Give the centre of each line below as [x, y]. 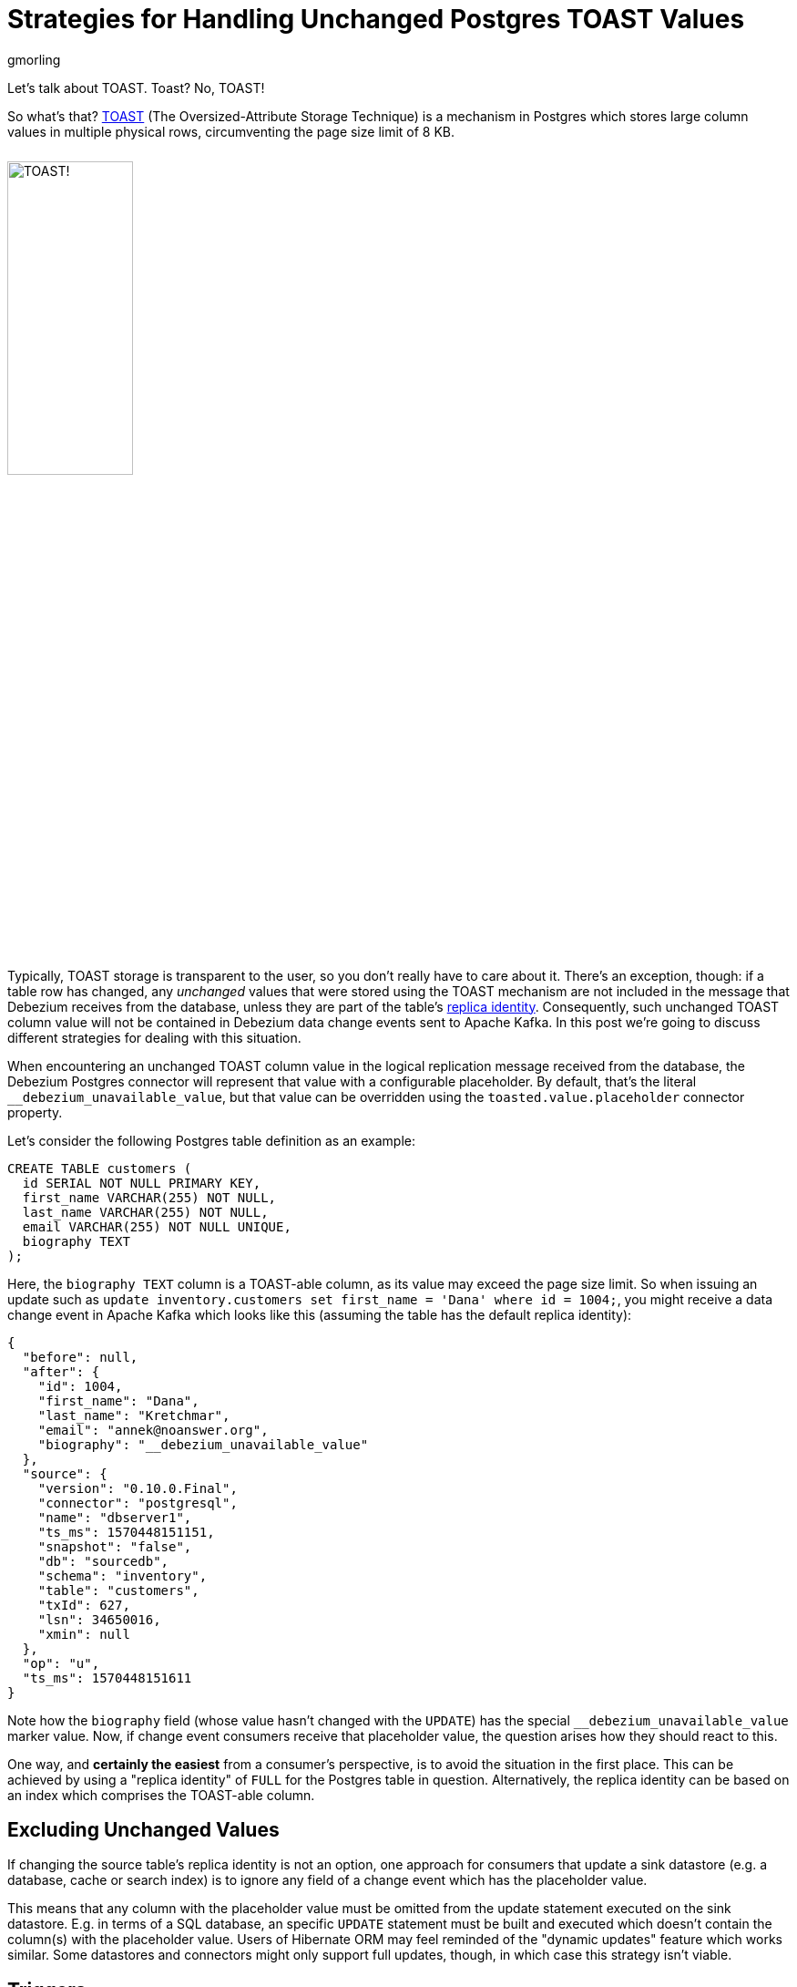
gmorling [34, 59]
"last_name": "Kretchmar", [134, 1415]
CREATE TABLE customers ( [100, 1168]
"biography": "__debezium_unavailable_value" [203, 1444]
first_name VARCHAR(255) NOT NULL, [149, 1197]
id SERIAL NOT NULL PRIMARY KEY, [142, 1183]
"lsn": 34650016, [99, 1619]
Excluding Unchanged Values [143, 1829]
